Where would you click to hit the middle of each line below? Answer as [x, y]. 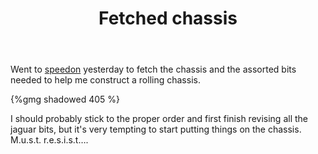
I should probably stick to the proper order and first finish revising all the [159, 119]
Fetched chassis [168, 18]
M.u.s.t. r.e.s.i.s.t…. [49, 140]
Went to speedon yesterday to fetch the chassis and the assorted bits [153, 69]
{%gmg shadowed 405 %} [65, 99]
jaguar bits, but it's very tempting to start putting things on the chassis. [156, 129]
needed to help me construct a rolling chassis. [105, 80]
